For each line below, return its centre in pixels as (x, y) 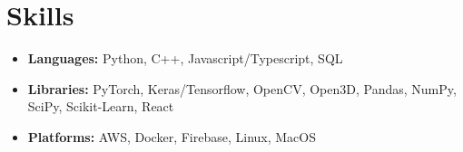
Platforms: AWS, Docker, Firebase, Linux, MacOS (172, 136)
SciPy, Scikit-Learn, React (101, 106)
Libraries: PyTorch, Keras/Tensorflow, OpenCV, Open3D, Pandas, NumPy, (242, 88)
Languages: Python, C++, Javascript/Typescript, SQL (185, 58)
